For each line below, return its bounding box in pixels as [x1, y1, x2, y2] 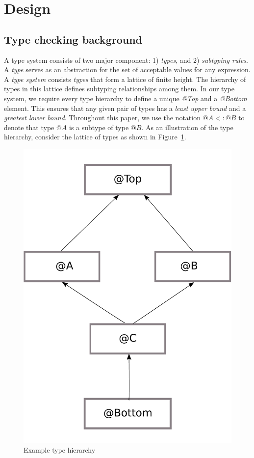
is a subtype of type [69, 122, 129, 132]
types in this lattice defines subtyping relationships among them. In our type [4, 83, 234, 94]
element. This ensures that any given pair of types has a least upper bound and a [4, 103, 246, 113]
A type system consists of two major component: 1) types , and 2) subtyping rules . [4, 54, 249, 65]
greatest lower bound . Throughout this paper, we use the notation [4, 112, 201, 123]
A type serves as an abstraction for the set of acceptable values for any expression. [4, 64, 251, 75]
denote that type [4, 122, 54, 132]
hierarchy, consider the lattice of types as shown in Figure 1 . [4, 132, 186, 142]
